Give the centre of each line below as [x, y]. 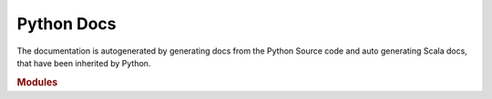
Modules [37, 82]
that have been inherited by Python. [84, 63]
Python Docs [67, 24]
